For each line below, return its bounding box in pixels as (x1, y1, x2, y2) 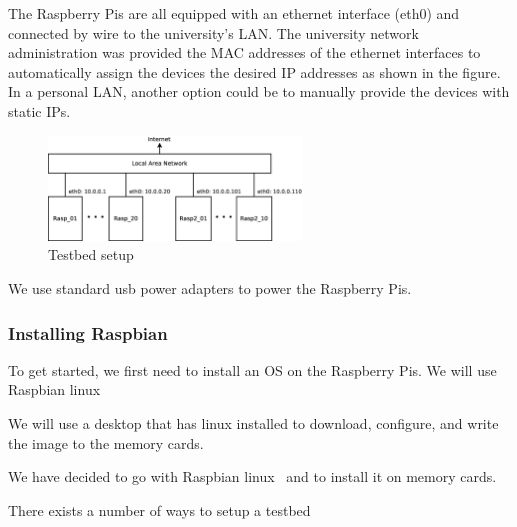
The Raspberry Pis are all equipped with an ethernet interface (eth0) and (8, 3, 460, 23)
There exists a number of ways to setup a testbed (8, 499, 311, 520)
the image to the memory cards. (8, 432, 204, 453)
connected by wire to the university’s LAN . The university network (8, 22, 419, 43)
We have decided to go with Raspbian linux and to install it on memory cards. (8, 466, 497, 487)
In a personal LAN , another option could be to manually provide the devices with (8, 81, 510, 102)
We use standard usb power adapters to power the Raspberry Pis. (8, 278, 412, 299)
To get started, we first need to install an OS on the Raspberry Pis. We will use (8, 359, 497, 380)
